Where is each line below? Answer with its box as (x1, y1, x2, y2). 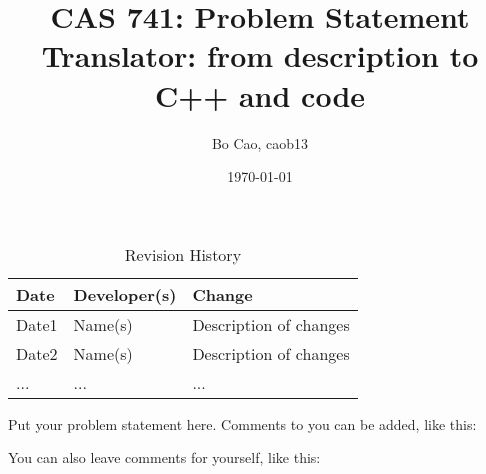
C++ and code (154, 74, 366, 115)
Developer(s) (73, 282, 177, 306)
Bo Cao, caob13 (211, 132, 309, 153)
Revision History (124, 242, 242, 266)
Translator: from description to (41, 35, 479, 76)
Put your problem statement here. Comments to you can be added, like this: (8, 413, 477, 434)
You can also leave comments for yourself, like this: (8, 447, 321, 468)
